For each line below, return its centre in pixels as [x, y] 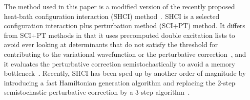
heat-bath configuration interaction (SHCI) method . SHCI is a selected [112, 16]
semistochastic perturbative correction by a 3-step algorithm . [97, 92]
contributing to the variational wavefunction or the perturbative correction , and [125, 54]
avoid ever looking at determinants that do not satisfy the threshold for [111, 44]
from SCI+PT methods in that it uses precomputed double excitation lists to [120, 35]
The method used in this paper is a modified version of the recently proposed [120, 6]
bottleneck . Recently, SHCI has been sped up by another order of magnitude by [125, 73]
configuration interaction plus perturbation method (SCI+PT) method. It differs [125, 25]
